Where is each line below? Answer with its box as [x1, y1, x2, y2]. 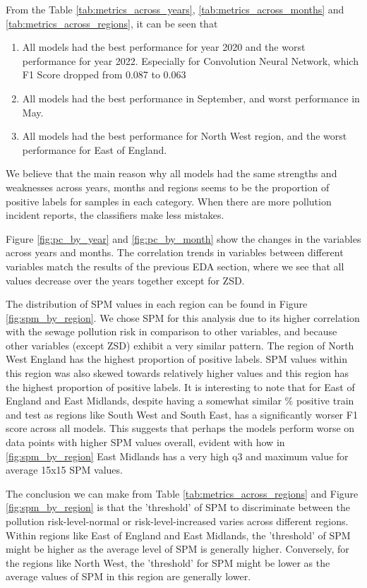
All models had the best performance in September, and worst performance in [22, 90, 360, 105]
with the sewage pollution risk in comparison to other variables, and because [6, 324, 337, 339]
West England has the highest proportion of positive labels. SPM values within [6, 352, 347, 366]
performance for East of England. [22, 142, 167, 157]
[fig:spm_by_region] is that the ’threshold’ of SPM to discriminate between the [6, 500, 350, 515]
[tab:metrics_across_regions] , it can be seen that [6, 16, 218, 30]
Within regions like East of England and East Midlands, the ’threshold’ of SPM [6, 527, 351, 542]
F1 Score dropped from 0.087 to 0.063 [22, 67, 186, 82]
